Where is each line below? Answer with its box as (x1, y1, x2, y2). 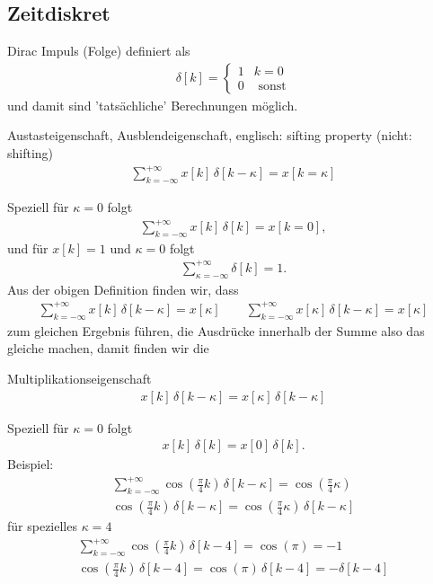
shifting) (7, 144, 54, 163)
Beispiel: (7, 455, 54, 473)
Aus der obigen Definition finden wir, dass (7, 279, 239, 298)
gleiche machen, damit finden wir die (7, 339, 209, 358)
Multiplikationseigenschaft (7, 368, 152, 387)
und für (7, 238, 49, 257)
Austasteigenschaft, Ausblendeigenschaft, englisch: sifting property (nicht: (7, 126, 412, 145)
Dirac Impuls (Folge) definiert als (7, 41, 190, 60)
